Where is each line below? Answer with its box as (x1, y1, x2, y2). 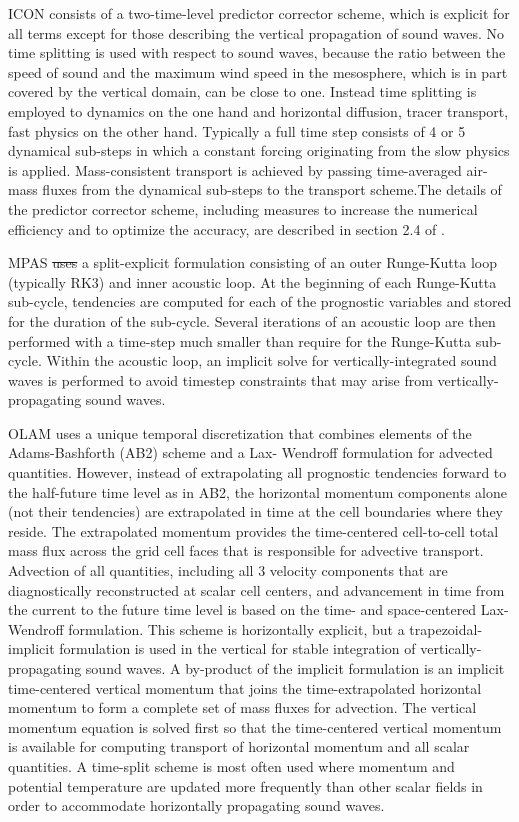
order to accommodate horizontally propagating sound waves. (8, 795, 385, 816)
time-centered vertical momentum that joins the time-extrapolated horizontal (8, 677, 482, 698)
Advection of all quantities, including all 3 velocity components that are (8, 560, 448, 581)
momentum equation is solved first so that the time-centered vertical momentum (8, 716, 502, 737)
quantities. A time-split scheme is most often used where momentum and (8, 755, 455, 776)
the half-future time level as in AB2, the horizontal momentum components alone (8, 481, 507, 502)
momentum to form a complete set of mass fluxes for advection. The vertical (8, 697, 477, 718)
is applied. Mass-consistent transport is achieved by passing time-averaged (8, 159, 462, 180)
